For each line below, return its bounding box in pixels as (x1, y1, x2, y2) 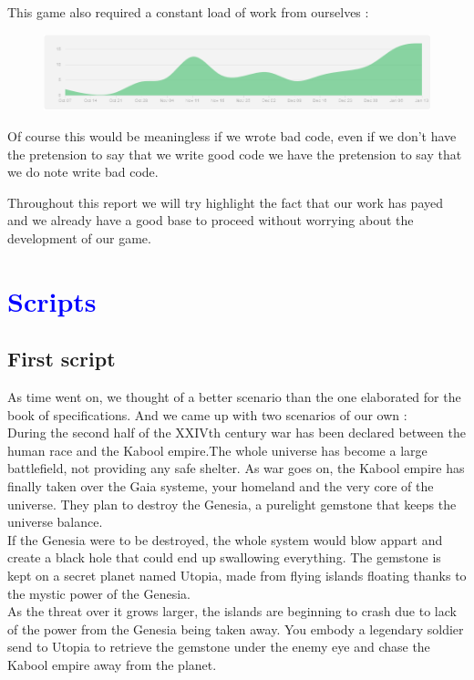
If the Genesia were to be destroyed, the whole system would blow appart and (7, 530, 443, 549)
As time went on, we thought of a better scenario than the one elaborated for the (7, 387, 461, 407)
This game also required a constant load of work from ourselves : (7, 3, 369, 21)
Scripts (7, 282, 97, 319)
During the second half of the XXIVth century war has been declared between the (7, 423, 466, 442)
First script (7, 345, 116, 373)
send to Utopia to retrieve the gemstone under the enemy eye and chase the (7, 637, 430, 656)
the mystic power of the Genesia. (7, 583, 191, 603)
